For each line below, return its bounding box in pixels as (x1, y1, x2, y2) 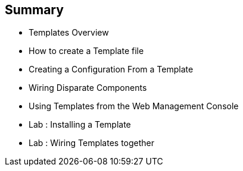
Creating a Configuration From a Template (29, 64, 194, 75)
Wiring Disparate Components (29, 83, 147, 93)
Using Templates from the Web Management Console (29, 101, 239, 112)
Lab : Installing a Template (29, 119, 131, 130)
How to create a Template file (29, 46, 144, 56)
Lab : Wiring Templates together (29, 138, 155, 148)
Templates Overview (29, 27, 109, 38)
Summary (5, 2, 64, 17)
